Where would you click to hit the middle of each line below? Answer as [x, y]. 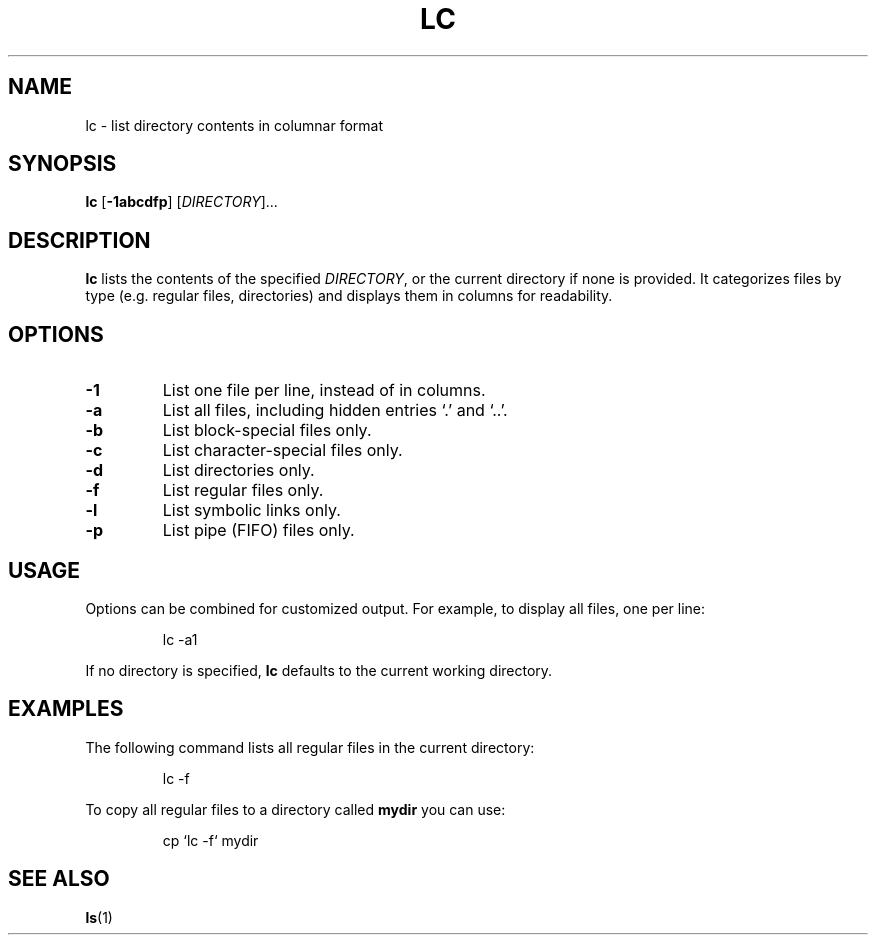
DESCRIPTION [79, 240]
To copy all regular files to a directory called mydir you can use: [295, 809]
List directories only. [238, 470]
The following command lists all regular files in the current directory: [310, 747]
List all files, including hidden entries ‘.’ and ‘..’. [335, 410]
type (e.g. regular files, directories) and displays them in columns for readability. [349, 296]
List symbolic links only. [251, 510]
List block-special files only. [267, 430]
